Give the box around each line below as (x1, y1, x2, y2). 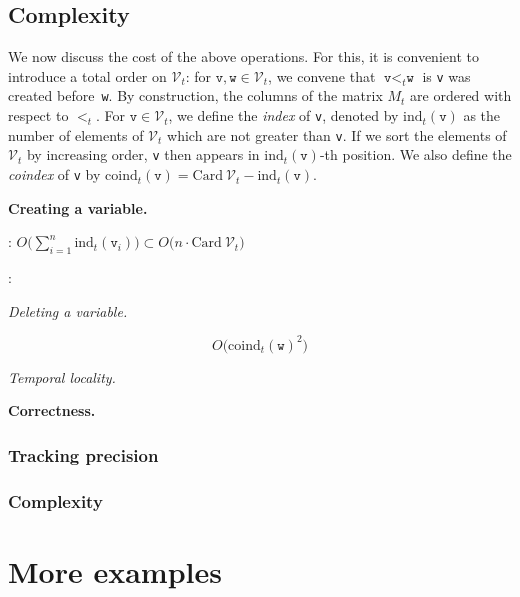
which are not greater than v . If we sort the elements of (167, 124, 507, 145)
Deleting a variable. (8, 300, 128, 321)
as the (463, 105, 501, 126)
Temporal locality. (8, 366, 116, 387)
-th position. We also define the (319, 144, 512, 165)
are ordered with (410, 85, 512, 106)
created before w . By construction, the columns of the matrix (8, 85, 383, 106)
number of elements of (8, 124, 144, 145)
